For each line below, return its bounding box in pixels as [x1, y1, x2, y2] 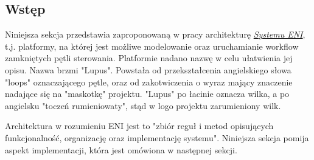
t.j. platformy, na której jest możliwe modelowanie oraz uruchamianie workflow [5, 39, 299, 52]
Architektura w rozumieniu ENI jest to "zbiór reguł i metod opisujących [5, 119, 274, 132]
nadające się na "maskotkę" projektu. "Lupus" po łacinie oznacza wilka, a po [5, 87, 290, 100]
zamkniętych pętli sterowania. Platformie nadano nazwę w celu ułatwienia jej [5, 52, 293, 64]
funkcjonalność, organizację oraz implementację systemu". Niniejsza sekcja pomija [5, 131, 309, 144]
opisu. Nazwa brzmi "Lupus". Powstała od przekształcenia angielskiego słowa [5, 63, 291, 76]
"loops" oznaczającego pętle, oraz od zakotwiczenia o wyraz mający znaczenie [5, 75, 293, 88]
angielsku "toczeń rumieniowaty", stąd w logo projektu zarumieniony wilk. [5, 99, 281, 112]
